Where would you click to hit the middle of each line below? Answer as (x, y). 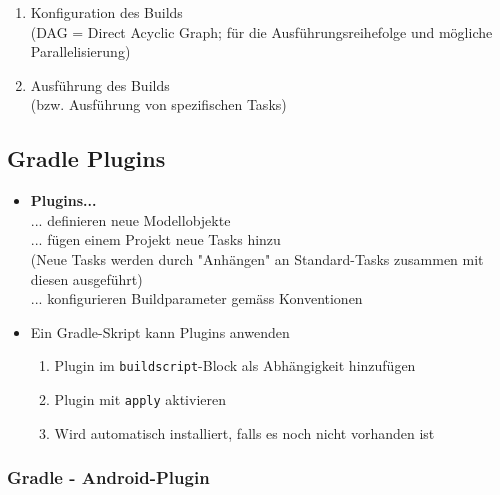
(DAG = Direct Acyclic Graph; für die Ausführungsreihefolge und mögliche (261, 31)
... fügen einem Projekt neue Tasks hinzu (155, 239)
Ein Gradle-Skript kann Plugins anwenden (160, 331)
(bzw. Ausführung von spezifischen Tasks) (158, 104)
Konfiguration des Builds (106, 12)
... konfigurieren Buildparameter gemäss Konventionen (196, 298)
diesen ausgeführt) (86, 278)
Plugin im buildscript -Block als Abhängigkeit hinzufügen (235, 365)
